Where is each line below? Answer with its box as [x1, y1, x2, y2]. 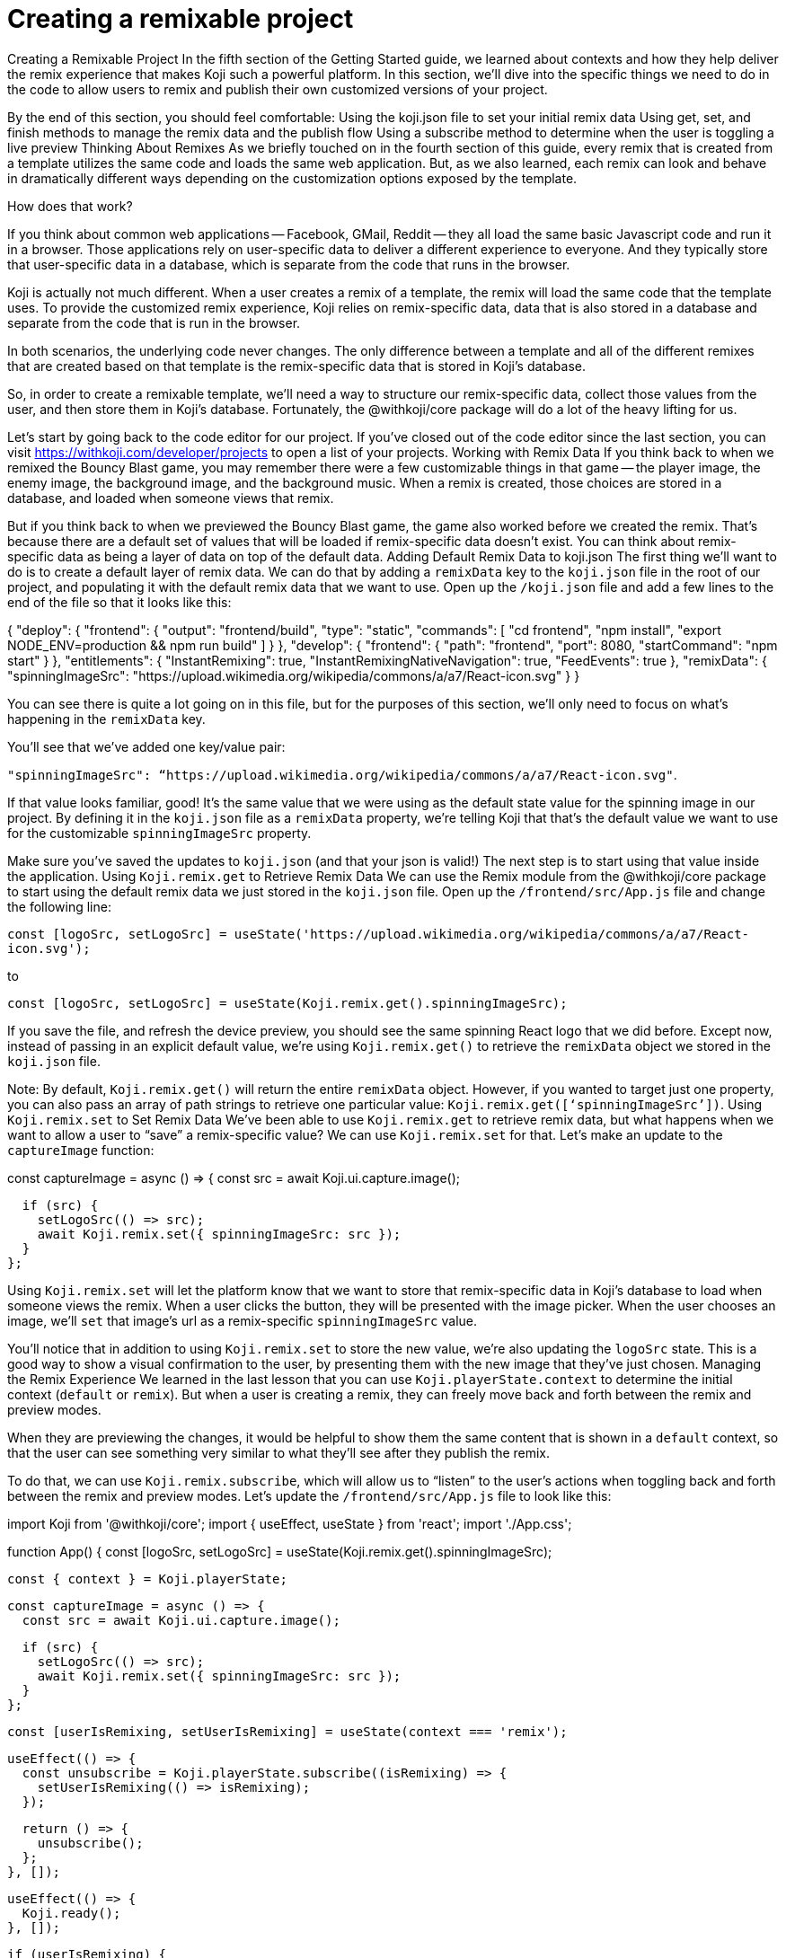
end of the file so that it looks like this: [7, 594, 232, 610]
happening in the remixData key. [7, 710, 206, 727]
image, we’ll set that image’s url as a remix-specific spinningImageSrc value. [7, 1312, 477, 1328]
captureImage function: [7, 1142, 155, 1158]
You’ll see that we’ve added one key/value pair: [7, 738, 286, 754]
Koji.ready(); [22, 1905, 121, 1920]
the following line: [7, 898, 111, 914]
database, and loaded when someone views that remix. [7, 489, 334, 506]
